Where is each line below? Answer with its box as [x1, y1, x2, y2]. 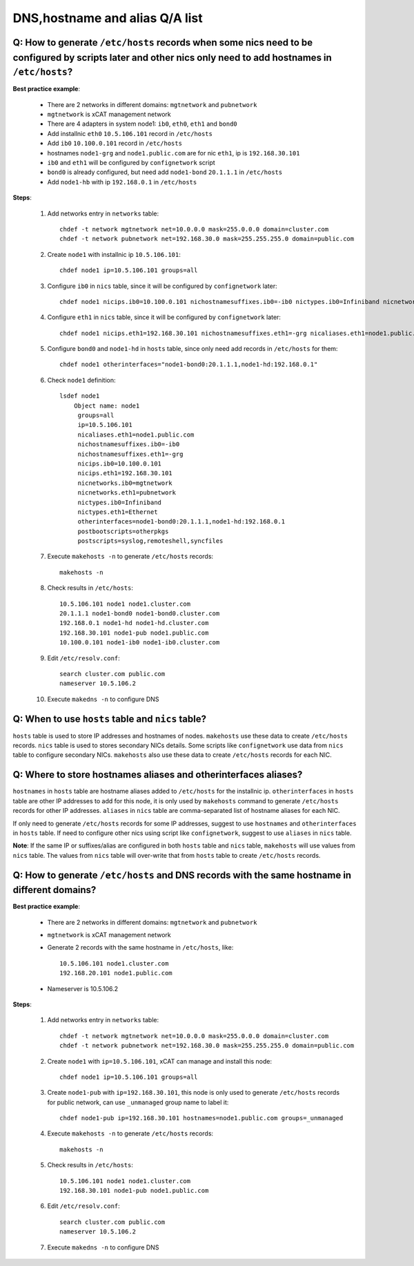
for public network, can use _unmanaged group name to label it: [47, 1098, 229, 1106]
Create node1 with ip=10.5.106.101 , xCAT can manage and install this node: [47, 1057, 273, 1065]
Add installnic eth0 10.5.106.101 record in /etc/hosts [47, 129, 213, 137]
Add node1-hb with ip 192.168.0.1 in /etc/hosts [47, 178, 197, 186]
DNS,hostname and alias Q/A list [12, 10, 203, 26]
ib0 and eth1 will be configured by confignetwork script [47, 158, 215, 166]
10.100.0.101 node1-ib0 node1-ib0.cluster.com [59, 639, 220, 646]
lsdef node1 [59, 392, 100, 400]
